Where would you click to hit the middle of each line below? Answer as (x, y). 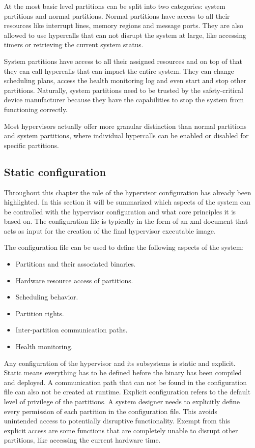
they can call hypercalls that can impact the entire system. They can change (119, 71)
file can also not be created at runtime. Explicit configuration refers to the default (127, 392)
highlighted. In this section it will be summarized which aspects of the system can (127, 202)
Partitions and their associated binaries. (75, 264)
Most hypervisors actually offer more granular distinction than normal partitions (125, 126)
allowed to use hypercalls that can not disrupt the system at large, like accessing (125, 35)
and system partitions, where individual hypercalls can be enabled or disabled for (127, 135)
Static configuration (55, 171)
